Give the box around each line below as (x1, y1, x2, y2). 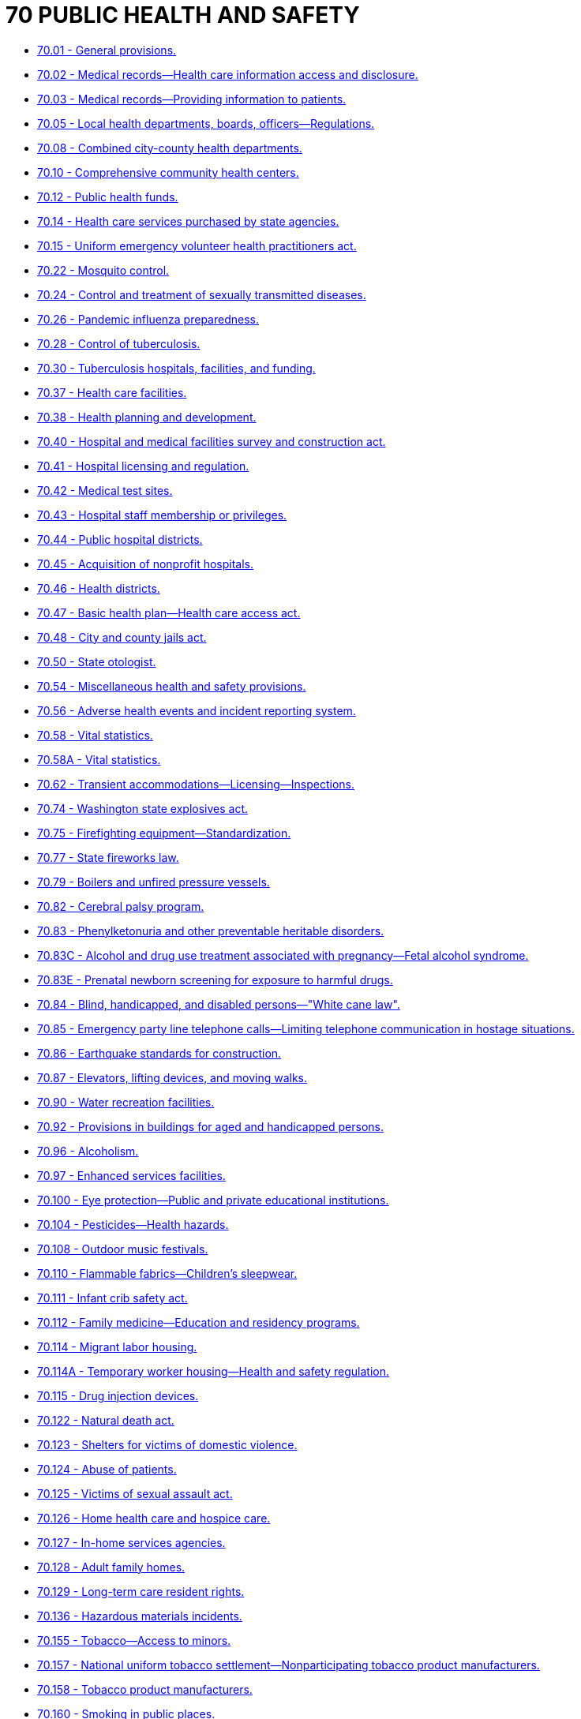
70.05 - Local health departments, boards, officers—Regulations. (37, 116, 375, 130)
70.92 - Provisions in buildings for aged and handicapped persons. (37, 1119, 384, 1133)
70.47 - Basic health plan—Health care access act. (37, 605, 301, 620)
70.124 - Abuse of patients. (37, 1462, 177, 1476)
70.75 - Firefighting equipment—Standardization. (37, 826, 291, 840)
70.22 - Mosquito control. (37, 263, 170, 277)
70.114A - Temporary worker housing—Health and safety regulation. (37, 1364, 390, 1378)
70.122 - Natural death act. (37, 1413, 174, 1427)
